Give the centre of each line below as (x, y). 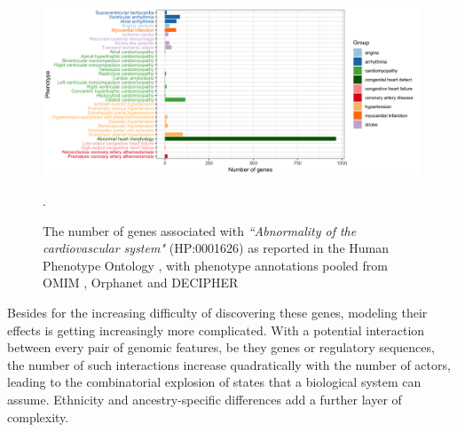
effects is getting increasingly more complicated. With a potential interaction (216, 330)
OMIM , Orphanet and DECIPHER (141, 283)
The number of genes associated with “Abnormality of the (200, 230)
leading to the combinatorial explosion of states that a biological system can (214, 382)
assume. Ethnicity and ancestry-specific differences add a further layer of (205, 399)
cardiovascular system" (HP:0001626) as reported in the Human (216, 248)
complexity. (38, 416)
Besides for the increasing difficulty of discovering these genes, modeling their (217, 313)
